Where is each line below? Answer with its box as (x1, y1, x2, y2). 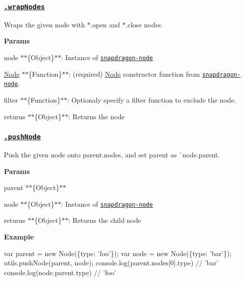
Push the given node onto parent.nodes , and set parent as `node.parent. (4, 149, 220, 159)
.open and (90, 19, 120, 29)
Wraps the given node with (4, 19, 85, 29)
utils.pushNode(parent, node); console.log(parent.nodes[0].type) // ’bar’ (4, 258, 219, 268)
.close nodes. (126, 19, 163, 29)
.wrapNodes (4, 2, 45, 11)
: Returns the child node (68, 215, 141, 225)
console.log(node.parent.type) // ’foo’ (4, 267, 116, 277)
